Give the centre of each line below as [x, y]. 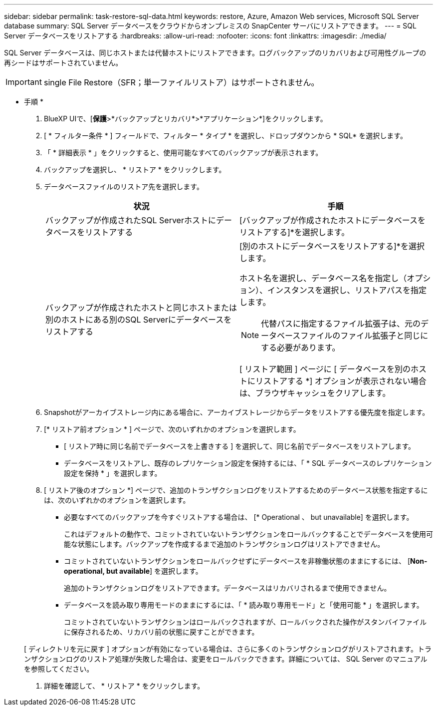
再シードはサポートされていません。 [63, 63]
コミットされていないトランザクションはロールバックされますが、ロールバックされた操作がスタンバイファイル [245, 622]
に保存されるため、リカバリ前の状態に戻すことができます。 [161, 632]
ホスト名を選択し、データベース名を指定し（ [323, 278]
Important [24, 82]
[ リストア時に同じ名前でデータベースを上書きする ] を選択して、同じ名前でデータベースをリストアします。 [240, 446]
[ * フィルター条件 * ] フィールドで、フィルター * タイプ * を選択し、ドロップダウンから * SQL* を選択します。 [225, 136]
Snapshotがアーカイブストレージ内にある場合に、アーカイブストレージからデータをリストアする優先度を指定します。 [237, 412]
